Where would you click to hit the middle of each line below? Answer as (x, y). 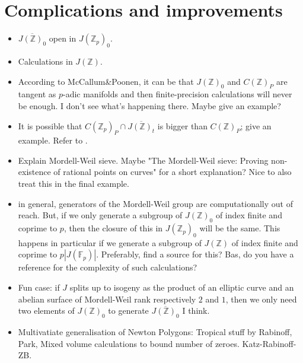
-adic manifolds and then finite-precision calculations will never (177, 94)
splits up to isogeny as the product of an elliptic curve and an (182, 287)
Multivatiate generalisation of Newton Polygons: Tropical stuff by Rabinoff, (155, 332)
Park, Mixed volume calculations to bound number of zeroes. (129, 343)
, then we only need (261, 299)
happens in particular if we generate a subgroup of (110, 242)
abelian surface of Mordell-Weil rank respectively (107, 299)
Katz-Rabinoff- (269, 343)
